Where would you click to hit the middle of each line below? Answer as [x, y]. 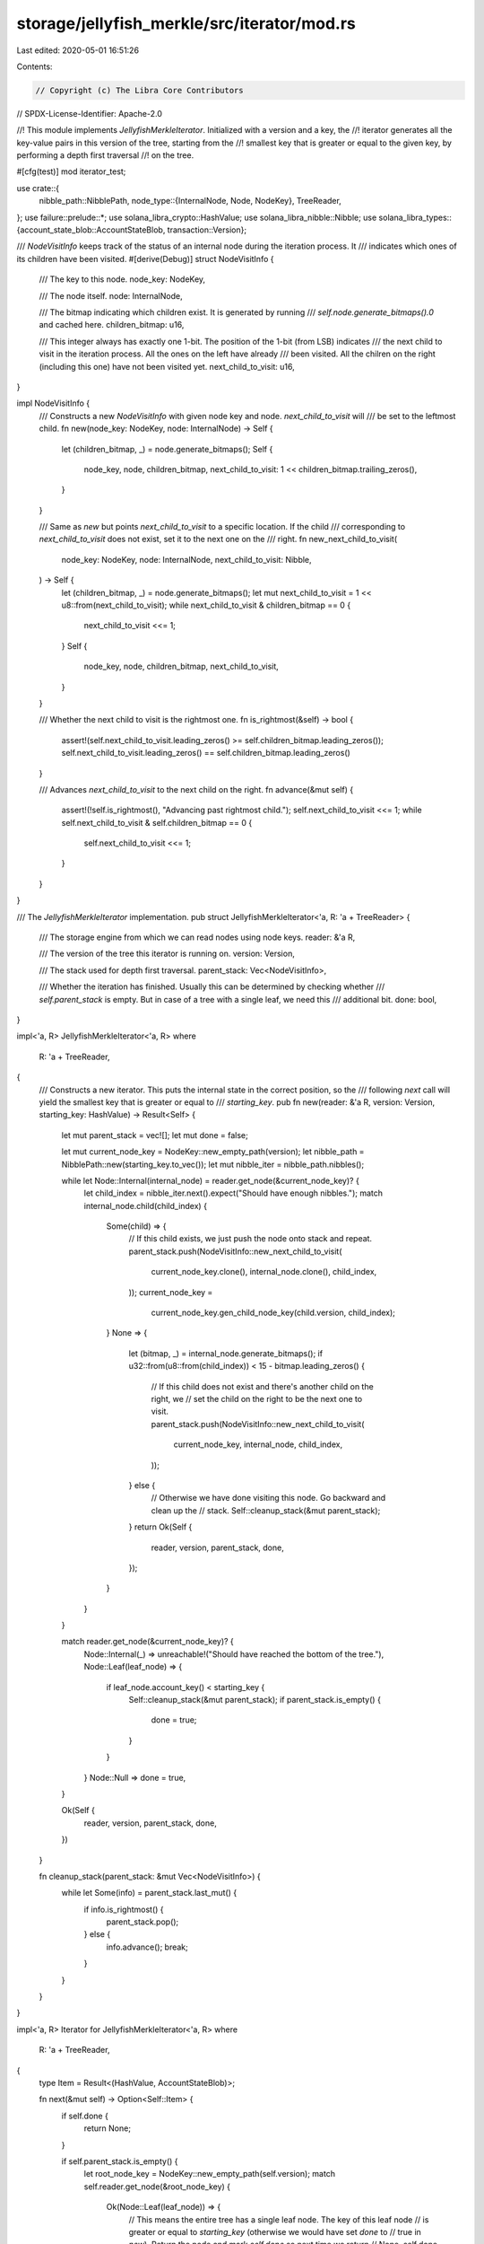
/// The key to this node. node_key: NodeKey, [122, 279]
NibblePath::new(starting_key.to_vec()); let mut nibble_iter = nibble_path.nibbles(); [213, 1164]
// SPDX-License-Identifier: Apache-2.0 [90, 113]
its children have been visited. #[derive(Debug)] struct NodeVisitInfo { [145, 259]
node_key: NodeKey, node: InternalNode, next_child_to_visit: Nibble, [187, 559]
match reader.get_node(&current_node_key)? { [148, 1642]
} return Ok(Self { [160, 1527]
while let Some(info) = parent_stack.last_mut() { [149, 1893]
